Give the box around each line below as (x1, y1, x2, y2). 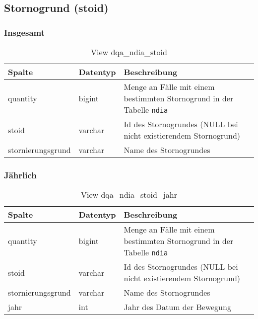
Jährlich (4, 168, 37, 181)
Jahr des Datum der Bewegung (124, 301, 231, 313)
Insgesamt (4, 26, 45, 38)
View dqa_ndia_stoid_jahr (81, 189, 177, 201)
